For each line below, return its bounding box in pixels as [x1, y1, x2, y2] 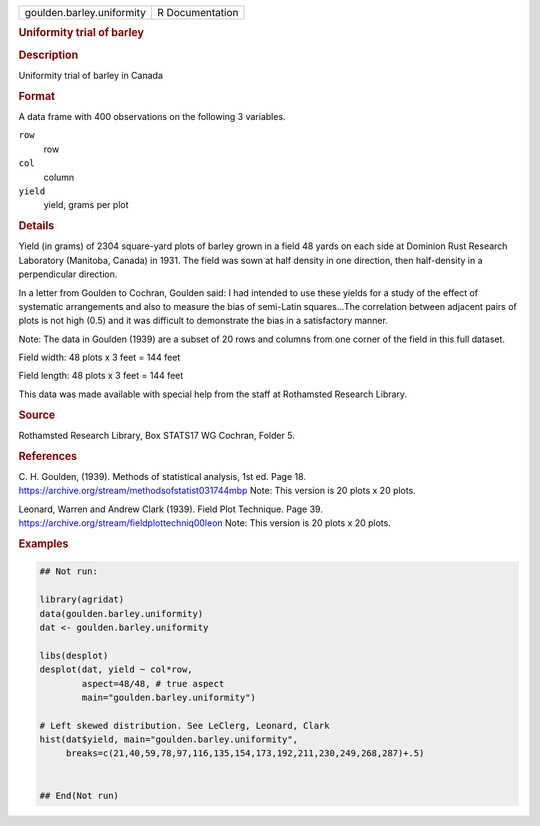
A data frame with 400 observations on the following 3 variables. [18, 110, 286, 122]
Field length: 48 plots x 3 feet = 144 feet [18, 370, 184, 382]
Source [18, 408, 56, 422]
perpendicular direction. [18, 268, 118, 280]
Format [18, 89, 55, 103]
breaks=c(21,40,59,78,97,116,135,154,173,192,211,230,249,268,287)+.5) [65, 748, 425, 759]
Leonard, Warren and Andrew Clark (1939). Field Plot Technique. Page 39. [18, 503, 324, 515]
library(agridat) [39, 594, 125, 605]
